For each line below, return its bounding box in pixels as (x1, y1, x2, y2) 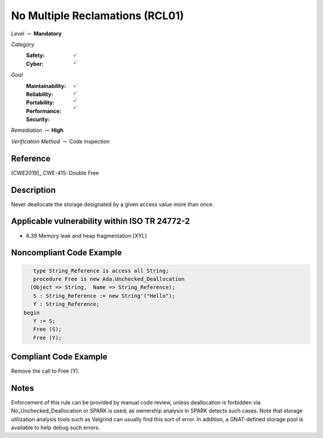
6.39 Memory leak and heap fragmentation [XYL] (26, 232, 147, 239)
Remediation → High (11, 126, 64, 134)
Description (11, 185, 56, 195)
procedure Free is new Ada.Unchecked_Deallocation (33, 276, 185, 282)
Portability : (26, 99, 55, 106)
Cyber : (26, 60, 44, 67)
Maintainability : (26, 82, 66, 89)
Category (11, 41, 35, 48)
